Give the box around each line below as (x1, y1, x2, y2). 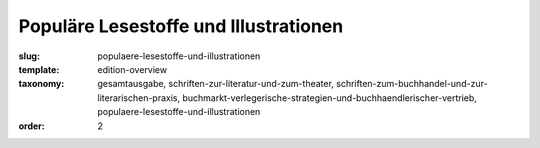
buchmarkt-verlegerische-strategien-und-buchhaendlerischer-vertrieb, (181, 91, 477, 104)
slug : (18, 50, 40, 62)
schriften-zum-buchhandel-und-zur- (336, 78, 489, 90)
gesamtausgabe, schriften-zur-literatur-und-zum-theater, (97, 78, 335, 90)
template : (18, 63, 60, 75)
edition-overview (97, 63, 168, 75)
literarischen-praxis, (97, 91, 181, 104)
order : (18, 120, 45, 132)
